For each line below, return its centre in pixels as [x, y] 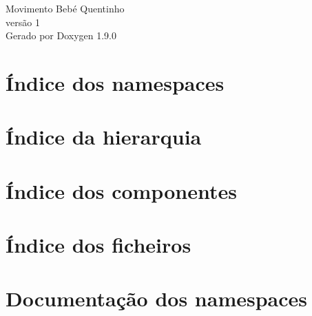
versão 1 [23, 22]
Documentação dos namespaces [157, 298]
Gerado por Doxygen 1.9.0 [61, 35]
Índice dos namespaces [115, 82]
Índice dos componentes [121, 190]
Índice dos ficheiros [98, 245]
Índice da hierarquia [104, 137]
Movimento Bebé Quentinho [65, 8]
